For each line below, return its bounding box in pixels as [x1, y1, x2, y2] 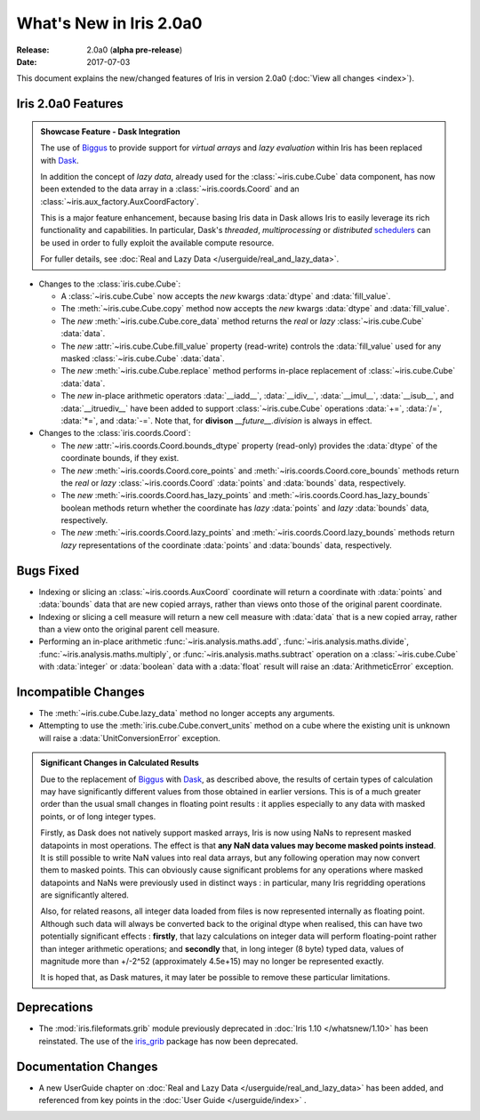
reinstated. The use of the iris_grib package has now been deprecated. [38, 1035, 299, 1046]
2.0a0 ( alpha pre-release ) [86, 44, 183, 55]
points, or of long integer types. [40, 810, 156, 822]
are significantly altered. [40, 890, 129, 900]
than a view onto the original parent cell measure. [38, 624, 220, 634]
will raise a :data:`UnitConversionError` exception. [38, 732, 221, 743]
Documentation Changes [16, 1059, 158, 1074]
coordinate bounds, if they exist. [60, 453, 180, 463]
